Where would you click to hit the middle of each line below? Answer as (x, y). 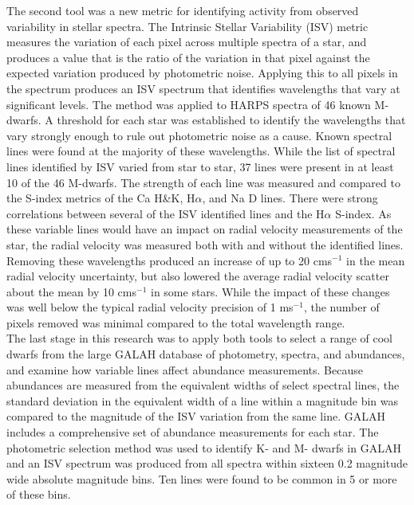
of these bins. (39, 494)
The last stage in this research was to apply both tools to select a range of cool (199, 338)
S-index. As (363, 213)
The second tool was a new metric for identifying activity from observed (183, 10)
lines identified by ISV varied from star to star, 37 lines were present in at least (200, 166)
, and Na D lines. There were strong (290, 198)
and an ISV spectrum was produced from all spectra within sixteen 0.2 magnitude (207, 463)
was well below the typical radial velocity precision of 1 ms (150, 307)
